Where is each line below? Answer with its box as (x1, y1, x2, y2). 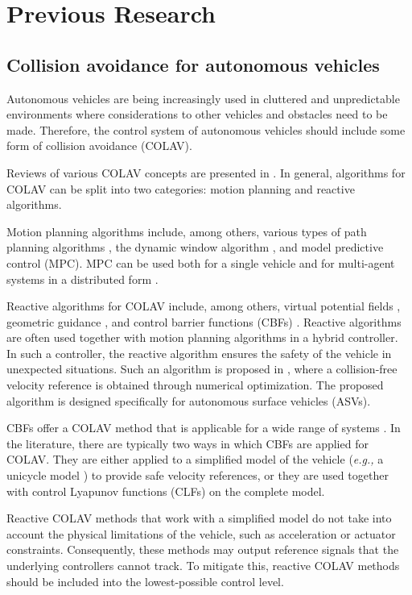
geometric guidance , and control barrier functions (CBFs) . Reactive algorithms (6, 313, 402, 330)
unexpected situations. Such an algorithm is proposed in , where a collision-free (6, 360, 398, 377)
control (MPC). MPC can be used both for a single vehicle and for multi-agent (6, 254, 395, 271)
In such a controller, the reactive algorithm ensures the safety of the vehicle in (6, 344, 392, 361)
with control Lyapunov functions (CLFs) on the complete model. (6, 482, 325, 499)
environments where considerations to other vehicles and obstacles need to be (6, 106, 388, 123)
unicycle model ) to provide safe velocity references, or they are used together (6, 467, 389, 484)
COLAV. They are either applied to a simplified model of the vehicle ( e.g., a (6, 451, 384, 468)
